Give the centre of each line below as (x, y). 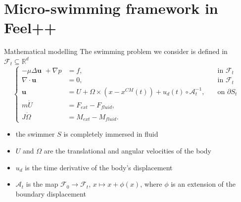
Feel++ (30, 27)
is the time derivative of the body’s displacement (99, 167)
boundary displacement (51, 193)
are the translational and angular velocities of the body (127, 151)
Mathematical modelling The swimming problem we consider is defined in (116, 51)
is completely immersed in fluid (111, 134)
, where (151, 184)
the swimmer (35, 134)
